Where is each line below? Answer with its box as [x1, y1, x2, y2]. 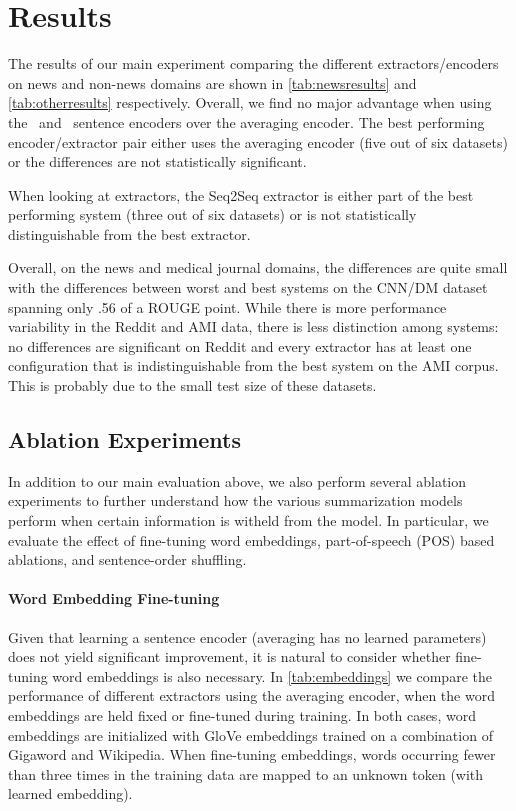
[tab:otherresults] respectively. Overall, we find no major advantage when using [8, 92, 492, 113]
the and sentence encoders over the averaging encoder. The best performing [8, 111, 485, 132]
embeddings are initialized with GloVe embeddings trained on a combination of [8, 724, 493, 745]
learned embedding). [8, 783, 133, 804]
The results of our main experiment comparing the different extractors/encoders [8, 53, 499, 74]
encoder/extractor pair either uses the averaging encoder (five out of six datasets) [8, 131, 508, 152]
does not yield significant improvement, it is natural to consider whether [8, 646, 451, 667]
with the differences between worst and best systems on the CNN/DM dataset [8, 277, 488, 298]
